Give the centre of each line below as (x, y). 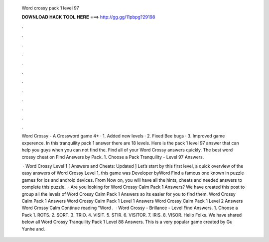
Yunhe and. (33, 229)
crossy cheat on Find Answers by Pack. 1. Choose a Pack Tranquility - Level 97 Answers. (113, 157)
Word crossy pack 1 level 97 (50, 8)
